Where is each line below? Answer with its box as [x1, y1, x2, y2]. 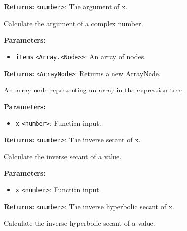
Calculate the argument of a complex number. [4, 18, 143, 28]
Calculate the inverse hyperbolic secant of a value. [4, 218, 155, 228]
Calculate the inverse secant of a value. [4, 151, 122, 161]
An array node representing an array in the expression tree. [4, 85, 184, 95]
